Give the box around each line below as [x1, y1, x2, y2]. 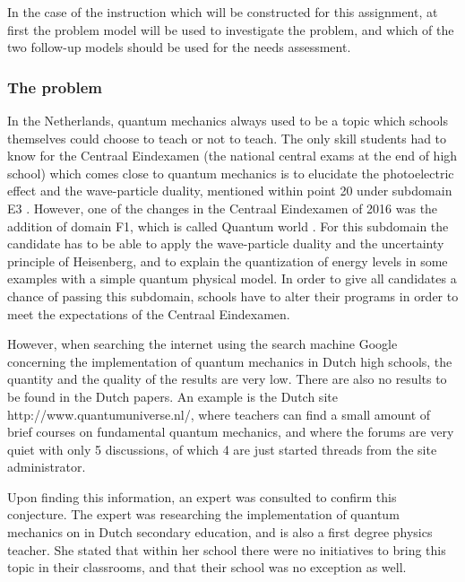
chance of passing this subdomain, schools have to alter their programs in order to [7, 286, 459, 305]
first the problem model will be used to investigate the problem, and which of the [7, 20, 454, 39]
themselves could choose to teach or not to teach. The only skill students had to [7, 128, 447, 147]
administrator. [7, 457, 86, 476]
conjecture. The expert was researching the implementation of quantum [7, 505, 400, 524]
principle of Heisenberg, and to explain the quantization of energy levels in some [7, 251, 448, 270]
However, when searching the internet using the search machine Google [7, 334, 398, 353]
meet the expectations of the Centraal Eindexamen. [7, 304, 290, 323]
